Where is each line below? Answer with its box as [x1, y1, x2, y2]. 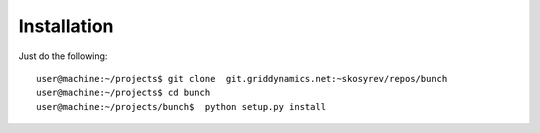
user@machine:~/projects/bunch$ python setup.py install [36, 101, 327, 112]
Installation [18, 15, 114, 37]
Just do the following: [18, 50, 108, 62]
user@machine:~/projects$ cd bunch [36, 87, 211, 99]
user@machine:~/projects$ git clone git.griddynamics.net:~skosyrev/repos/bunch [36, 73, 448, 84]
